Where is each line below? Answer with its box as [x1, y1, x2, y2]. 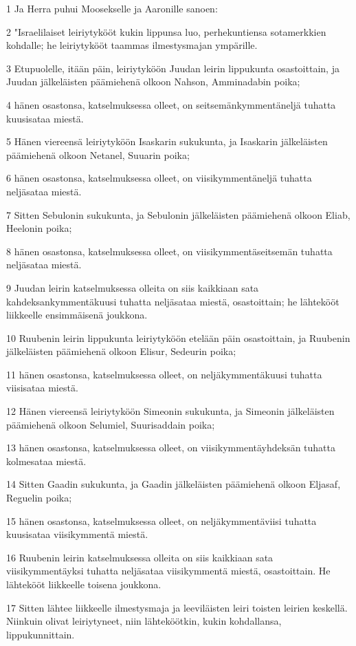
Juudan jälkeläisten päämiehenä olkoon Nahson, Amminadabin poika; [6, 74, 300, 89]
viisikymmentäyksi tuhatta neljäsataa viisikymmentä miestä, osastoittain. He [6, 563, 331, 578]
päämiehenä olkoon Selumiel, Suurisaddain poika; [6, 417, 215, 431]
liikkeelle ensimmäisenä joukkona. [6, 308, 148, 322]
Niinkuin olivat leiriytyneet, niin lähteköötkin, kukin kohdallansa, [6, 614, 282, 628]
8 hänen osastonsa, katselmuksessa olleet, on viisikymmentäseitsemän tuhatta [6, 244, 333, 258]
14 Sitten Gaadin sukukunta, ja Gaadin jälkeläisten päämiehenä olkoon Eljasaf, [6, 477, 341, 491]
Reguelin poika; [6, 491, 72, 505]
